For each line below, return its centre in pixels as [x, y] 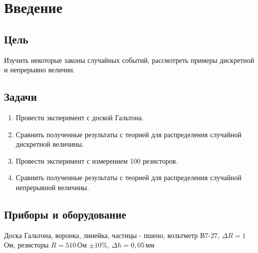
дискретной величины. [50, 144]
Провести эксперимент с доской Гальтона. [80, 117]
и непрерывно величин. [39, 70]
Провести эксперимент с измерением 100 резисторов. [97, 160]
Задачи [20, 97]
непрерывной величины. [52, 187]
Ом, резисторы [26, 245]
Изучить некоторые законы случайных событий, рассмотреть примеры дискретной [129, 60]
